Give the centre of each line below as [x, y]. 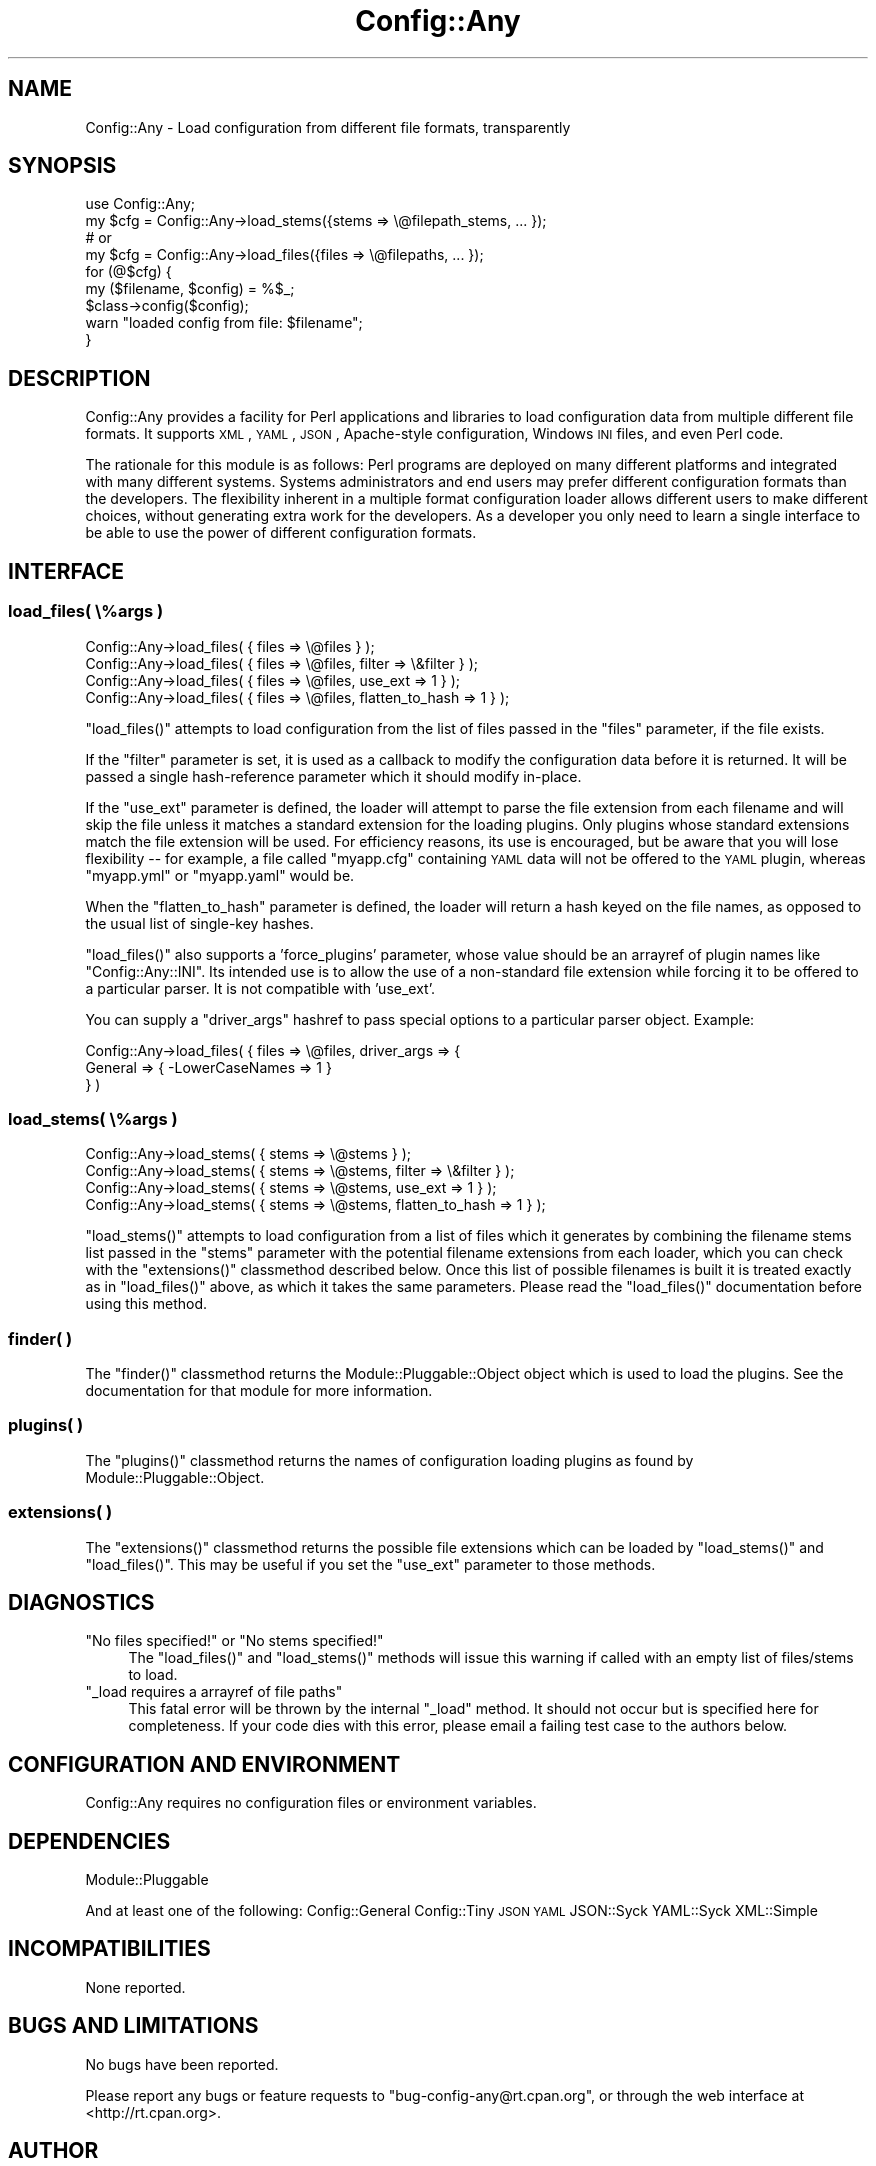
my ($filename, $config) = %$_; [190, 289]
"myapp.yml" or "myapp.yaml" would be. [220, 875]
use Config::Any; [140, 204]
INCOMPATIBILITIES [109, 1949]
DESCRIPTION [79, 378]
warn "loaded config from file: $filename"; [224, 323]
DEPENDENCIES [89, 1841]
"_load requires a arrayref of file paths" [214, 1692]
